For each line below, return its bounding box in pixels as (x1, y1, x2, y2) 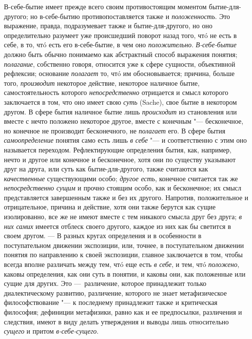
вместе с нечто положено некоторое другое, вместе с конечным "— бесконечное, (4, 116, 244, 126)
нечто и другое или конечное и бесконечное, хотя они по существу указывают (4, 154, 236, 164)
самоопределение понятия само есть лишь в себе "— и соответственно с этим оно (4, 135, 247, 145)
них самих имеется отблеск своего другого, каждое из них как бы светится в (4, 221, 231, 231)
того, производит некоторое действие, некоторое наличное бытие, (4, 77, 200, 88)
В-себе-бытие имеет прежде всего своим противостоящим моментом (4, 1, 207, 11)
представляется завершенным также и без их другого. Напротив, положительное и (4, 192, 249, 202)
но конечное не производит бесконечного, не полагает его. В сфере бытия (4, 125, 226, 135)
